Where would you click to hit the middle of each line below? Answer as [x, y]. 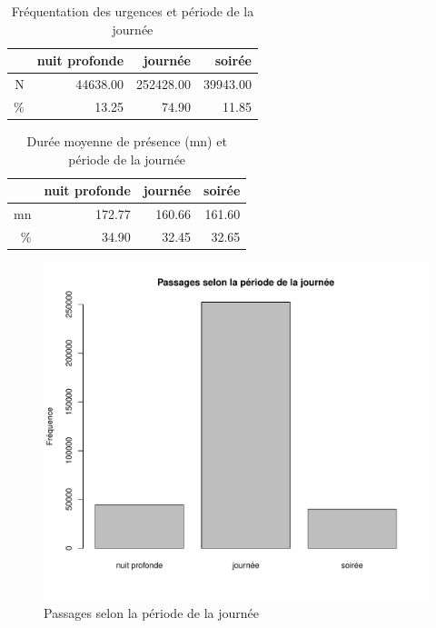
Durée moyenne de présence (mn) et [127, 140]
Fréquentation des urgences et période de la [133, 11]
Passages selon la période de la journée [152, 612]
